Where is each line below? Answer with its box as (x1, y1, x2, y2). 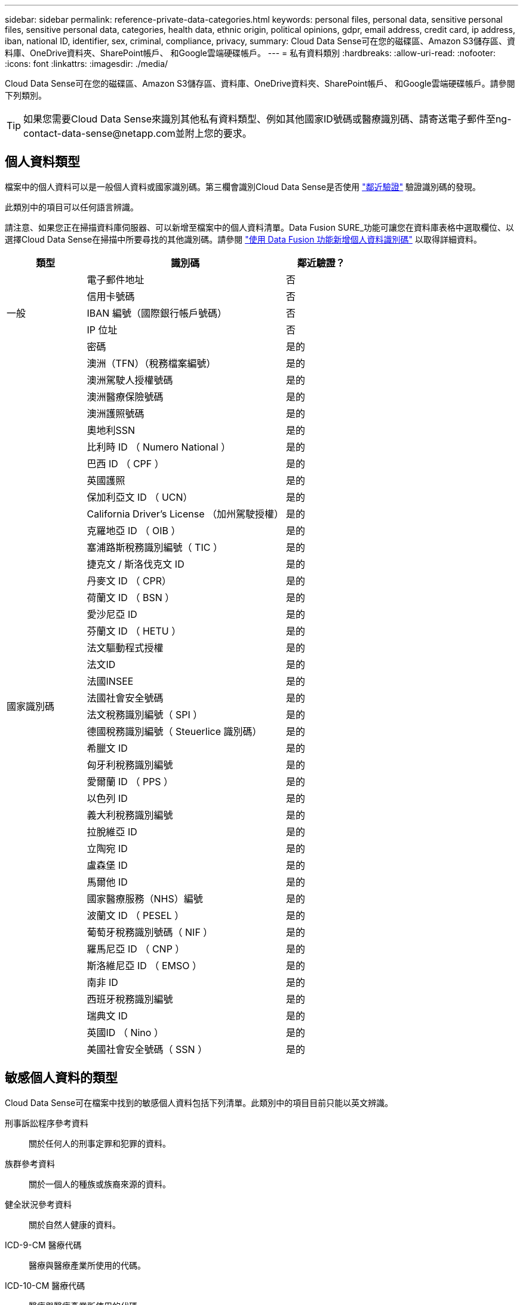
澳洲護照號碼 (87, 407, 144, 419)
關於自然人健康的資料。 (29, 1219, 121, 1230)
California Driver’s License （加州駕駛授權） (87, 507, 284, 520)
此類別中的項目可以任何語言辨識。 (5, 201, 139, 212)
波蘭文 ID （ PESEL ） (87, 909, 184, 921)
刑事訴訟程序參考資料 (5, 1117, 88, 1128)
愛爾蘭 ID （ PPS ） (87, 775, 174, 788)
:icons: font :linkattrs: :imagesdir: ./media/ (5, 59, 168, 69)
